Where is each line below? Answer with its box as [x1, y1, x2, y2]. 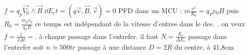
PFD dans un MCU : [118, 5, 182, 15]
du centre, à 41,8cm [174, 42, 234, 52]
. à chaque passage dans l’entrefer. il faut [35, 31, 159, 41]
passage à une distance [77, 42, 146, 52]
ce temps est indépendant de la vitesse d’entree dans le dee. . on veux [35, 18, 245, 28]
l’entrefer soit [4, 42, 44, 52]
